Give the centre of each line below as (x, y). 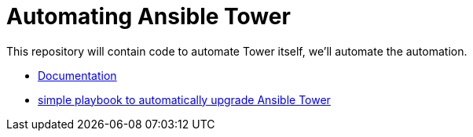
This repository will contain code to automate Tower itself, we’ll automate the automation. (237, 51)
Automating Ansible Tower (148, 16)
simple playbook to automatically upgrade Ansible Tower (184, 99)
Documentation (77, 75)
